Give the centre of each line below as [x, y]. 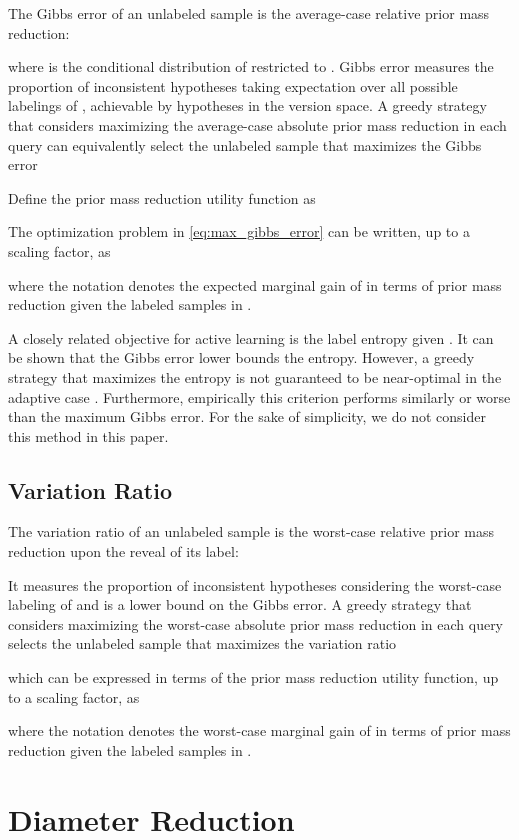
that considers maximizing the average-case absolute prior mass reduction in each [257, 124]
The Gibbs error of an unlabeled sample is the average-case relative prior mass [249, 13]
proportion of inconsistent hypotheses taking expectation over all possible [233, 85]
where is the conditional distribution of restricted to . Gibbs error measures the [251, 66]
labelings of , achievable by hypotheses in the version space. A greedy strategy [247, 105]
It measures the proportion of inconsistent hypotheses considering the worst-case [255, 584]
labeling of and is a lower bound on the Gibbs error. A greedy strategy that [240, 604]
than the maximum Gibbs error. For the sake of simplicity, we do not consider [247, 416]
